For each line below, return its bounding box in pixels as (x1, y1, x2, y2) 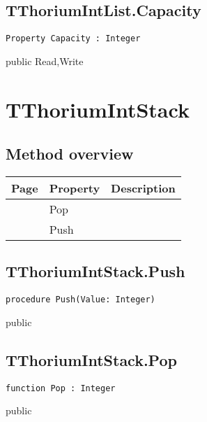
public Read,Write (6, 53, 84, 68)
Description (111, 180, 176, 197)
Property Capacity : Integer (6, 34, 141, 44)
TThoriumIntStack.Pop (6, 349, 177, 370)
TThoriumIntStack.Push (6, 260, 185, 282)
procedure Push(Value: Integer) (6, 295, 155, 305)
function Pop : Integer (6, 383, 116, 393)
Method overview (6, 143, 134, 164)
